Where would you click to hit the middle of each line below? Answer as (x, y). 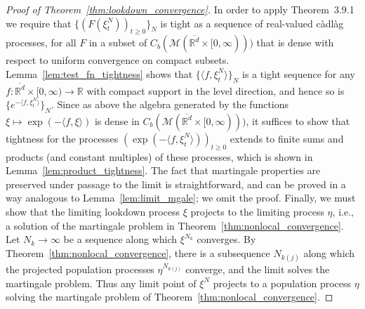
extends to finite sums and (287, 138)
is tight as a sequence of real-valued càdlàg (252, 23)
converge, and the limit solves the (258, 269)
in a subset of (118, 42)
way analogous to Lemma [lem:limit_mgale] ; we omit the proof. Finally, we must (181, 198)
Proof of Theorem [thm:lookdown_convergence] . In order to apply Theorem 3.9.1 (180, 9)
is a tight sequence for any (298, 73)
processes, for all (41, 42)
